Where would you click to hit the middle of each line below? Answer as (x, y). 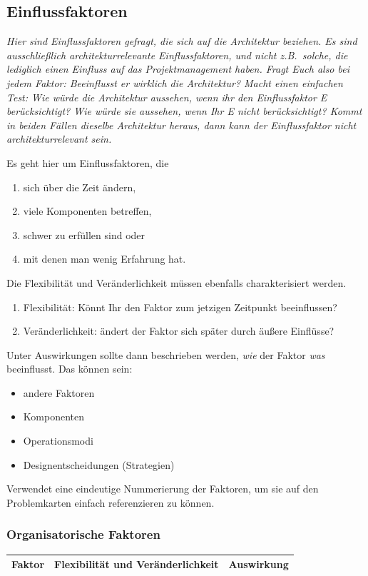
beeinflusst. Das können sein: (70, 369)
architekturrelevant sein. (59, 139)
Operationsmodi (58, 441)
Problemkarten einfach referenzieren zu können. (111, 502)
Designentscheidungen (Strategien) (99, 464)
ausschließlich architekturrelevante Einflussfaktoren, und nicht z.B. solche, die (177, 55)
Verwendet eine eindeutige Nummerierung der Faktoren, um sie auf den (163, 489)
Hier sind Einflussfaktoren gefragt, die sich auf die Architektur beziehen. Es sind (182, 41)
